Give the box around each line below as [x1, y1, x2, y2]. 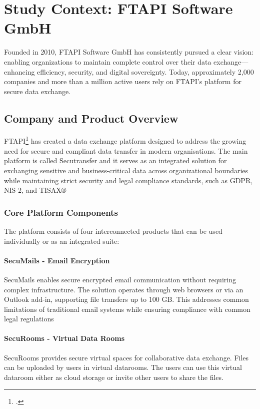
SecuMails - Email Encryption [4, 255, 110, 265]
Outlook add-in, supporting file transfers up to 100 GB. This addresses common [4, 294, 249, 304]
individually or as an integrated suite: [4, 235, 119, 246]
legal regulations [4, 313, 54, 324]
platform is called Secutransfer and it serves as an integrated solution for [4, 155, 227, 166]
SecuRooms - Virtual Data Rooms [4, 333, 125, 343]
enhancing [4, 66, 35, 77]
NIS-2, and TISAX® [4, 185, 66, 195]
